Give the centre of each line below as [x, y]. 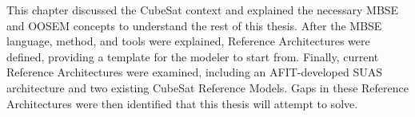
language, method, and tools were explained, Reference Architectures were [188, 41]
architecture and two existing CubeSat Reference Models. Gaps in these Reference [207, 87]
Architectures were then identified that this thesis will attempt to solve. [182, 103]
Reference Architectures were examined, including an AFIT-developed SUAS [194, 72]
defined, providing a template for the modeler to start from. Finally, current [193, 56]
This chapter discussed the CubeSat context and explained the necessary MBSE [203, 10]
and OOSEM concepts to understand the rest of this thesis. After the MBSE [194, 25]
